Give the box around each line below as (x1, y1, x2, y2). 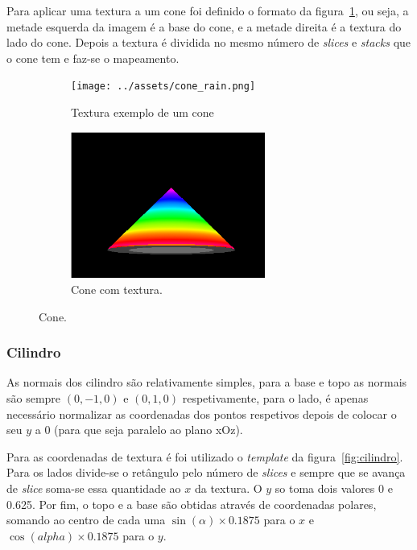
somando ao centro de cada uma (6, 511, 166, 528)
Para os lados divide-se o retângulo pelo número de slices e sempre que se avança (6, 464, 406, 481)
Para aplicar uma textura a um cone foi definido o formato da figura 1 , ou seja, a (6, 2, 409, 19)
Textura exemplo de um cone (71, 104, 214, 121)
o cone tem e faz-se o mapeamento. (6, 49, 180, 66)
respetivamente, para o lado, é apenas (182, 390, 369, 407)
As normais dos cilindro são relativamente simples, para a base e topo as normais (6, 374, 407, 391)
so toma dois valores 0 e (275, 480, 393, 497)
